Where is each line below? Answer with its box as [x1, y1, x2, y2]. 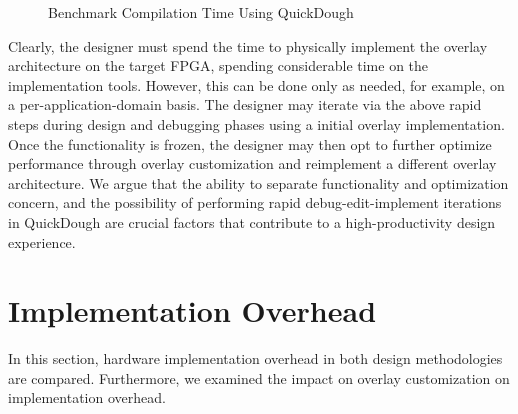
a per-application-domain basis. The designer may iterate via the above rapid [8, 94, 482, 115]
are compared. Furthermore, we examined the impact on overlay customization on [8, 367, 510, 388]
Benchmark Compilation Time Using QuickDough [48, 2, 354, 22]
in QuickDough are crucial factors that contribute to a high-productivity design [8, 211, 496, 232]
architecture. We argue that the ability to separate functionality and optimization [8, 172, 509, 193]
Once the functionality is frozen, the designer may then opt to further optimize [8, 133, 492, 154]
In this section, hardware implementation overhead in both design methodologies [8, 348, 503, 369]
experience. [8, 231, 76, 252]
